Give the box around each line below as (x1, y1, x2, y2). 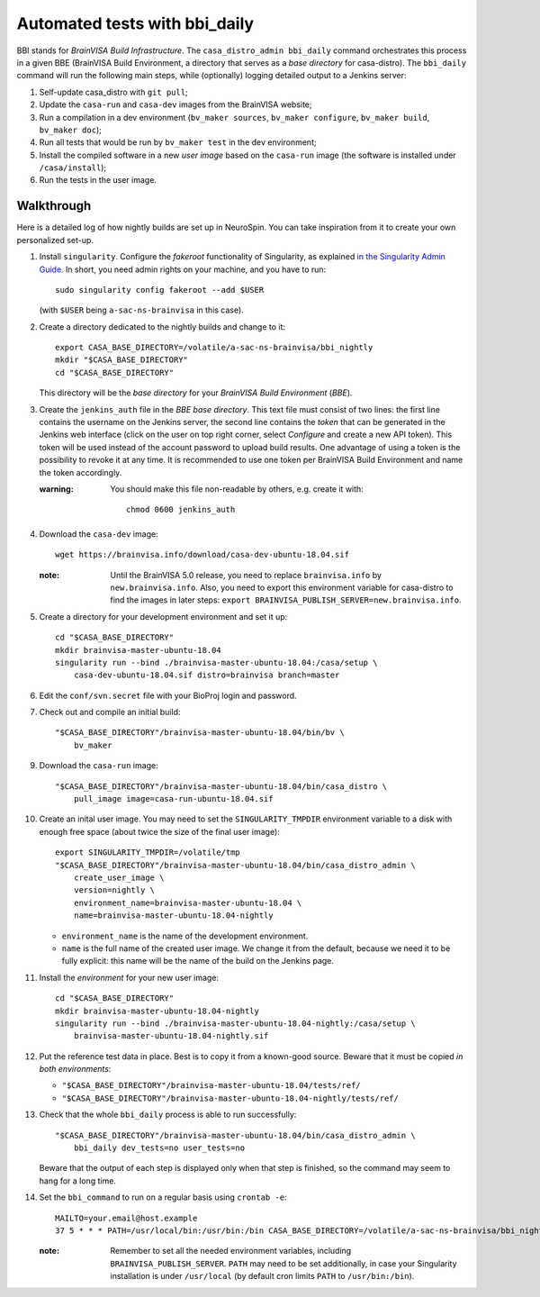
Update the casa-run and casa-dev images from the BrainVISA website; (39, 99, 312, 110)
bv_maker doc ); (39, 124, 103, 135)
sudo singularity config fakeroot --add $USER (55, 285, 265, 295)
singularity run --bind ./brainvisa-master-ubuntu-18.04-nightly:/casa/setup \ (55, 1018, 416, 1029)
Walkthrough (16, 198, 92, 213)
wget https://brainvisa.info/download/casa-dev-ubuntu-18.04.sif (55, 549, 350, 560)
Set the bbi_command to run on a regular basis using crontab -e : (39, 1192, 287, 1202)
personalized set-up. (16, 234, 94, 245)
